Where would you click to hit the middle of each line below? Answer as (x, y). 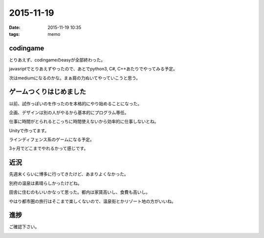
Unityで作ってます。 (29, 130)
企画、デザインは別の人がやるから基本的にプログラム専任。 (69, 112)
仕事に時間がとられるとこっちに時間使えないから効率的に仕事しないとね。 (84, 121)
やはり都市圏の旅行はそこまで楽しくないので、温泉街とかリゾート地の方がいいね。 (92, 201)
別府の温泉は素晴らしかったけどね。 (45, 183)
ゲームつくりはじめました (48, 92)
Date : (15, 27)
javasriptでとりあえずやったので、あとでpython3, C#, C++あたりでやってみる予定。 (93, 69)
